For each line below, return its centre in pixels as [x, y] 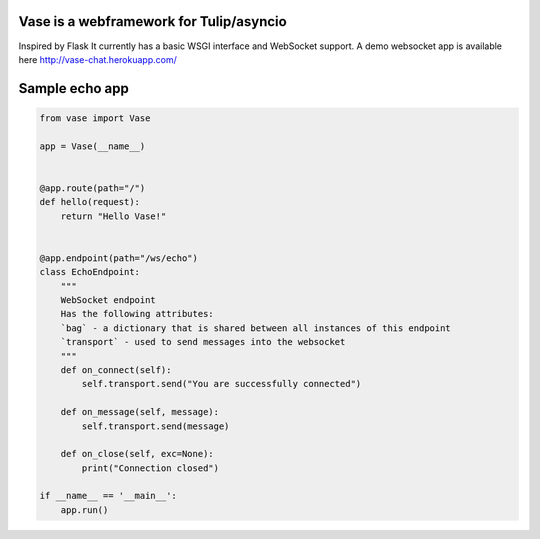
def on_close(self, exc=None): [137, 454]
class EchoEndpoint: [89, 272]
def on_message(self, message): [140, 412]
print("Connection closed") [150, 468]
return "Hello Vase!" [113, 216]
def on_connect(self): [116, 369]
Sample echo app [73, 88]
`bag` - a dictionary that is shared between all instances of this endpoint [256, 328]
